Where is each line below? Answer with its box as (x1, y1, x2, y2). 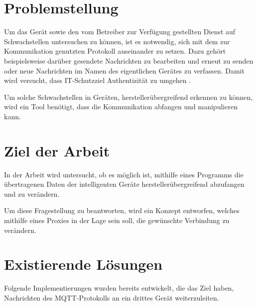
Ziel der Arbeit (4, 140, 110, 160)
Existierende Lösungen (4, 254, 163, 274)
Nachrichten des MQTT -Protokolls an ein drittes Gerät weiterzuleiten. (4, 292, 219, 303)
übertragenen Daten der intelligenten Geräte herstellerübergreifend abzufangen (4, 179, 245, 189)
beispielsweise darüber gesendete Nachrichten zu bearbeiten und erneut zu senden (4, 55, 254, 66)
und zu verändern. (4, 188, 60, 199)
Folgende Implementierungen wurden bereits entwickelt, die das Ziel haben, (4, 283, 234, 293)
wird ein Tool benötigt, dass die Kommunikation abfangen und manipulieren (4, 101, 238, 112)
